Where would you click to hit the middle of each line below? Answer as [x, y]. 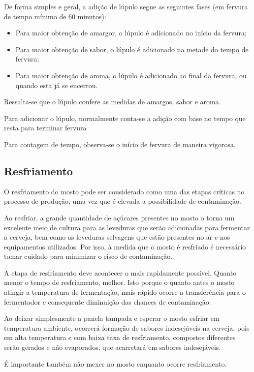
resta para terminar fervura [45, 128]
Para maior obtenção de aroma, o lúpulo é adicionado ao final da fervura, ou [131, 75]
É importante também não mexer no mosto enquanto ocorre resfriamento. [115, 363]
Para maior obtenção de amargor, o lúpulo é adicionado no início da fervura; [131, 33]
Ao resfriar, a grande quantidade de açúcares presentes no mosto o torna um [119, 217]
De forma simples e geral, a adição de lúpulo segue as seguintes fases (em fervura [126, 6]
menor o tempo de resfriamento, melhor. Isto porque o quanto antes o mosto [119, 282]
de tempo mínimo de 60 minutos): [55, 16]
